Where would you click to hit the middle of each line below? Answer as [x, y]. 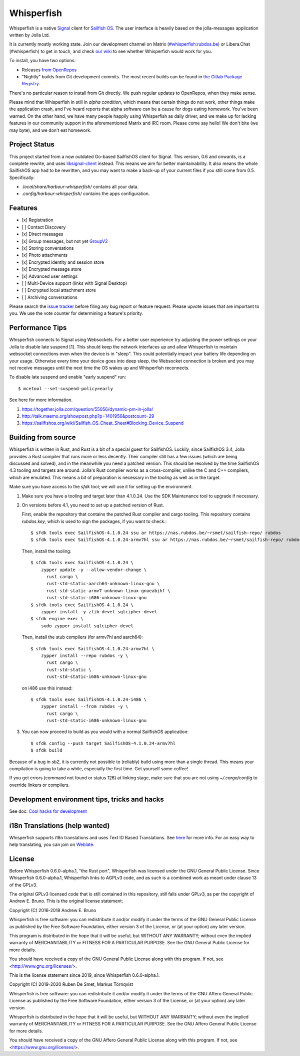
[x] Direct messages [42, 234]
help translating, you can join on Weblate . [52, 844]
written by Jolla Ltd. [29, 35]
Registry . [31, 84]
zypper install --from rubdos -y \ [84, 707]
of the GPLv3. [23, 885]
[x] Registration [37, 220]
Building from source [42, 437]
